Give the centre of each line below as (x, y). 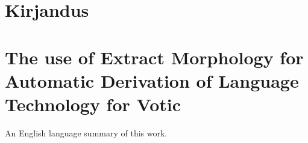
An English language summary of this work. (86, 132)
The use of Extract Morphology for (154, 57)
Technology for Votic (93, 104)
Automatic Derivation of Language (152, 80)
